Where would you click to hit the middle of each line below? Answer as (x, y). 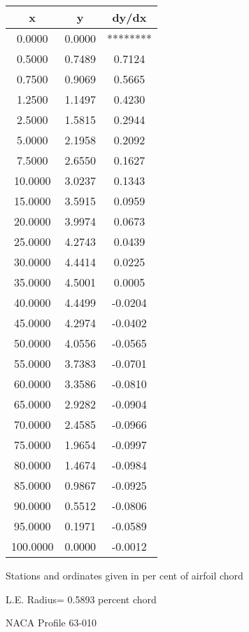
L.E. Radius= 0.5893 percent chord (81, 599)
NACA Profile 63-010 (51, 623)
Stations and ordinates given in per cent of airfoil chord (124, 575)
